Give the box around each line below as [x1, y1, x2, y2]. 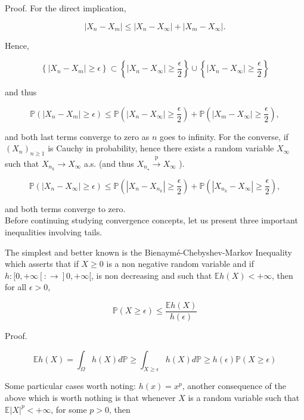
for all [5, 281, 27, 293]
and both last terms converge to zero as [5, 130, 150, 142]
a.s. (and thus [83, 157, 134, 169]
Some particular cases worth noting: [5, 379, 136, 392]
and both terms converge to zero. [5, 202, 126, 214]
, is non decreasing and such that [91, 269, 212, 281]
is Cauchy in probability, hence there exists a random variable [48, 142, 274, 154]
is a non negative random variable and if [106, 257, 255, 270]
